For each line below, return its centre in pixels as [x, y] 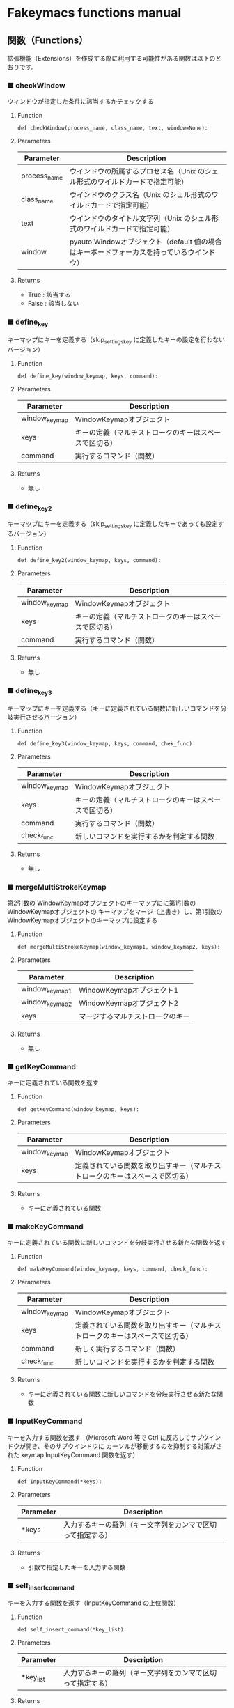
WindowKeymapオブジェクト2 [129, 1003]
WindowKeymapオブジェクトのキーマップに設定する [83, 920]
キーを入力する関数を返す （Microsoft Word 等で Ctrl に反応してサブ [105, 1437]
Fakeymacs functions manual [94, 13]
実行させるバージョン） [47, 717]
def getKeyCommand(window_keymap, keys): [78, 1110]
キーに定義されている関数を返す [53, 1083]
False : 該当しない [53, 304]
